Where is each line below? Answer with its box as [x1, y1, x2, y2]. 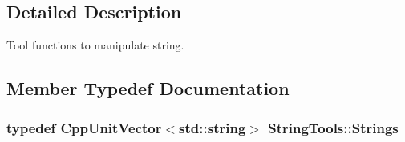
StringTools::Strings [268, 117, 399, 137]
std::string [179, 117, 246, 137]
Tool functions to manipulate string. [6, 37, 184, 53]
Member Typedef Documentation [6, 76, 290, 101]
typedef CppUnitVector [6, 117, 162, 137]
